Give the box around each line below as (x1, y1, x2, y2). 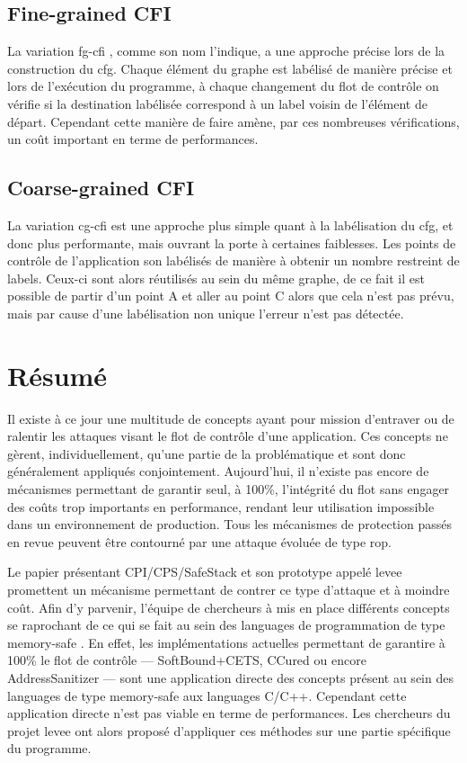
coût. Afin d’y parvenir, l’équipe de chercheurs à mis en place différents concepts (7, 597, 450, 616)
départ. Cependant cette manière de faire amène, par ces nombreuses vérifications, (7, 112, 460, 130)
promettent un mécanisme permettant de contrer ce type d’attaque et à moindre (7, 580, 450, 598)
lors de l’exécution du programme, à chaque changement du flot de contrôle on (7, 76, 439, 95)
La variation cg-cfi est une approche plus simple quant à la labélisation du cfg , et (7, 215, 454, 234)
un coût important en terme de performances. (7, 130, 259, 148)
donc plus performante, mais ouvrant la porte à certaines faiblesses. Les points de (7, 233, 456, 252)
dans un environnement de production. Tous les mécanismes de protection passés (7, 515, 452, 534)
